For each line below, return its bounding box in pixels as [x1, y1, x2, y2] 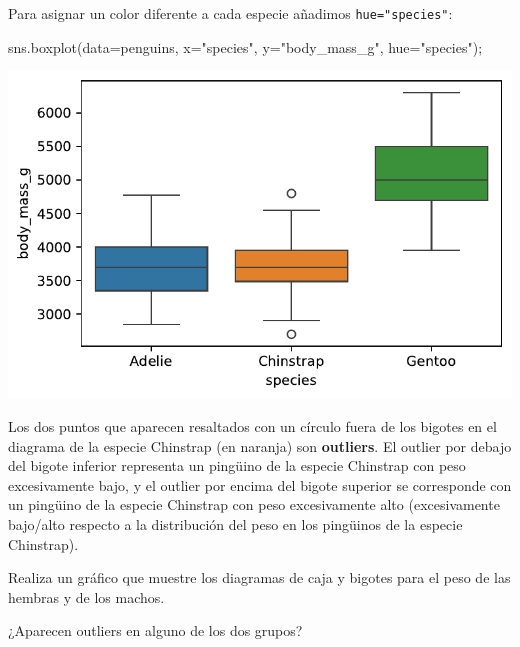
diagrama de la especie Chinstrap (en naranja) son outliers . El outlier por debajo [8, 435, 512, 456]
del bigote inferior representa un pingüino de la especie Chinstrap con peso [8, 455, 466, 476]
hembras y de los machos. [8, 586, 165, 607]
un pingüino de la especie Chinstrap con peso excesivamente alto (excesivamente [8, 494, 500, 515]
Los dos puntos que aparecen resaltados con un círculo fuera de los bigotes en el [8, 416, 497, 437]
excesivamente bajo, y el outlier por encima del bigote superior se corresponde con [8, 474, 512, 495]
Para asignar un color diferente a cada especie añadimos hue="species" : [8, 3, 453, 23]
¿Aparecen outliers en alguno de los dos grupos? [8, 620, 303, 641]
